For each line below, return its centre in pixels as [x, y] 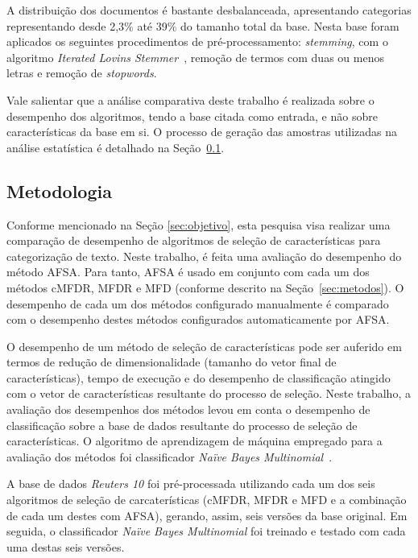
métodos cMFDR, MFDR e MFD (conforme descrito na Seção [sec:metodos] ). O [205, 287]
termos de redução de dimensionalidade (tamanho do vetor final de [172, 362]
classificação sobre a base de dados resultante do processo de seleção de [182, 425]
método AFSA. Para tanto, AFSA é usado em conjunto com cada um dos [188, 272]
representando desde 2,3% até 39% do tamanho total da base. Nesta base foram [203, 25]
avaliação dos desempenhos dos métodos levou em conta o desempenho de [188, 409]
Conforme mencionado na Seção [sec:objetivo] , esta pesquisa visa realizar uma [199, 224]
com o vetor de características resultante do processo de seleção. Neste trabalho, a [209, 393]
